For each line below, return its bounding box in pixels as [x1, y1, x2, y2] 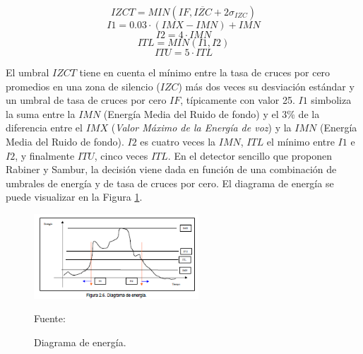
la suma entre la [6, 106, 76, 121]
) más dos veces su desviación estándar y [178, 78, 355, 93]
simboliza [311, 93, 352, 107]
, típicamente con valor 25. [180, 93, 295, 107]
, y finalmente [15, 148, 75, 163]
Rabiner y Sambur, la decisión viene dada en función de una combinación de [6, 162, 337, 177]
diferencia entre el [6, 120, 83, 135]
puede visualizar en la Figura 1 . [6, 189, 143, 204]
